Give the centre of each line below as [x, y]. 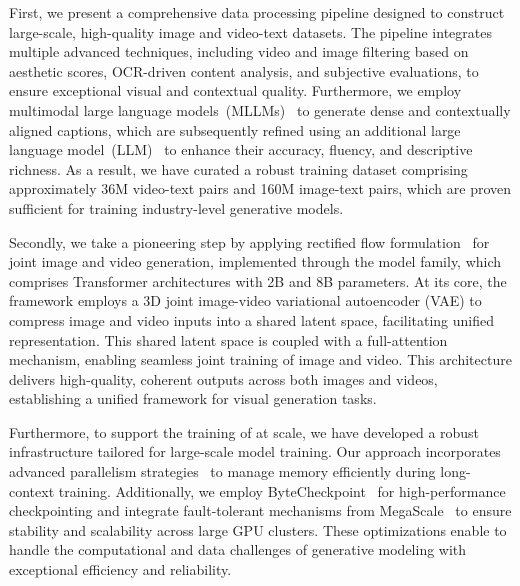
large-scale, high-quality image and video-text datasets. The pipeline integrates [250, 31]
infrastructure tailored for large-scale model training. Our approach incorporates [255, 451]
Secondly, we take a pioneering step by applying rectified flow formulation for [249, 241]
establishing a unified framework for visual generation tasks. [193, 398]
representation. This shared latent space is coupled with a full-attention [228, 339]
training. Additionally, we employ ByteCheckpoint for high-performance [282, 490]
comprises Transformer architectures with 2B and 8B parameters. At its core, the [258, 280]
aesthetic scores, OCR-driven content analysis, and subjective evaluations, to [244, 70]
